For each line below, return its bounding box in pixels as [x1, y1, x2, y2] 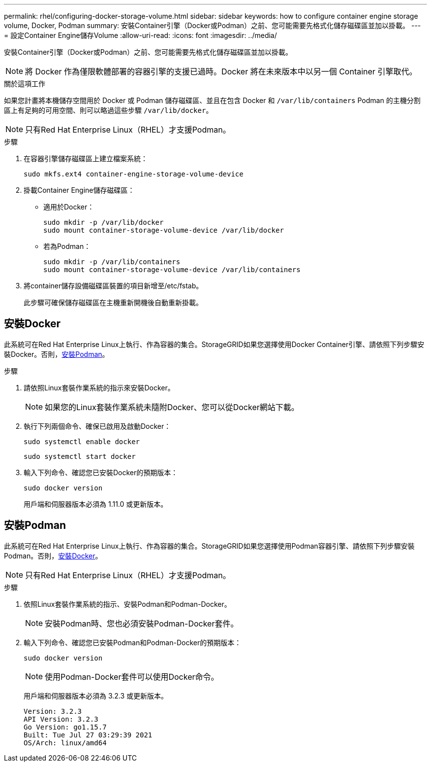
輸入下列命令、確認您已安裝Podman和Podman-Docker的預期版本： [24, 638, 242, 647]
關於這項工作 [4, 79, 45, 88]
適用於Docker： [43, 203, 94, 211]
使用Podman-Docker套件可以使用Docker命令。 [45, 671, 219, 682]
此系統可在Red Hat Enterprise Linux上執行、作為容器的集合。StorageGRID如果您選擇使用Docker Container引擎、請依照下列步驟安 [4, 340, 425, 348]
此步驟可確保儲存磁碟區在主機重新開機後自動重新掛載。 [24, 298, 203, 307]
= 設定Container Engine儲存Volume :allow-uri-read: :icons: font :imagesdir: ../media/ [4, 31, 277, 39]
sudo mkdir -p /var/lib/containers [43, 258, 181, 266]
